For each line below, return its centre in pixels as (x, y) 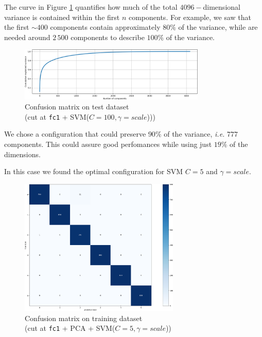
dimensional (222, 7)
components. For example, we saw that (190, 17)
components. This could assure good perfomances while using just (108, 144)
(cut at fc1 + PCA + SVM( (70, 328)
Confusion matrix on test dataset (77, 107)
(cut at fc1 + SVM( (57, 116)
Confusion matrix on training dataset (84, 318)
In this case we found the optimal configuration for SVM (94, 171)
